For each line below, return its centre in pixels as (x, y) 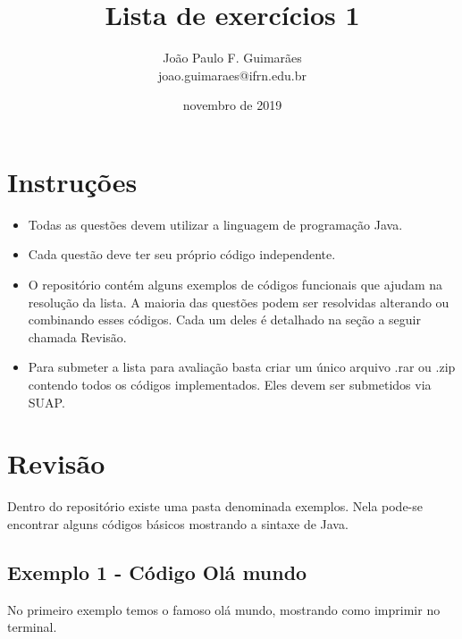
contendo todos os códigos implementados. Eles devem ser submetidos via (230, 384)
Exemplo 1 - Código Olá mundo (157, 572)
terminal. (32, 627)
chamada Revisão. (77, 336)
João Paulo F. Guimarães (232, 58)
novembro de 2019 (232, 105)
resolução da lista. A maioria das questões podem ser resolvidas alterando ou (239, 302)
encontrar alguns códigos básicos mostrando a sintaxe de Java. (178, 523)
